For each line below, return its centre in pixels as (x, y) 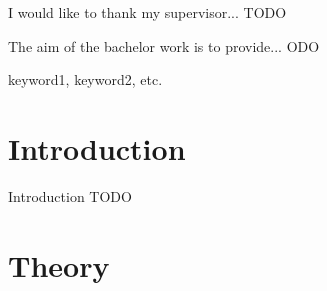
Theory (59, 264)
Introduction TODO (70, 195)
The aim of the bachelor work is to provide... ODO (164, 45)
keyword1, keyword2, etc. (85, 79)
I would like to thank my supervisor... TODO (147, 12)
